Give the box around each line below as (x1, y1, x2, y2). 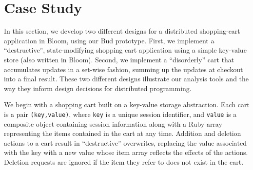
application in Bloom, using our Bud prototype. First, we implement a (4, 35, 214, 45)
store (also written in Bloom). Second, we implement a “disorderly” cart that (4, 54, 234, 64)
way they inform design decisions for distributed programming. (4, 83, 192, 93)
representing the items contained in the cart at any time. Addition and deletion (4, 128, 241, 138)
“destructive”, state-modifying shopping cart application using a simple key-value (4, 45, 247, 55)
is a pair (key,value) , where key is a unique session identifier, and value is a (4, 109, 237, 119)
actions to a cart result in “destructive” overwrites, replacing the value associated (4, 137, 247, 148)
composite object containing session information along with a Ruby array (4, 118, 222, 129)
